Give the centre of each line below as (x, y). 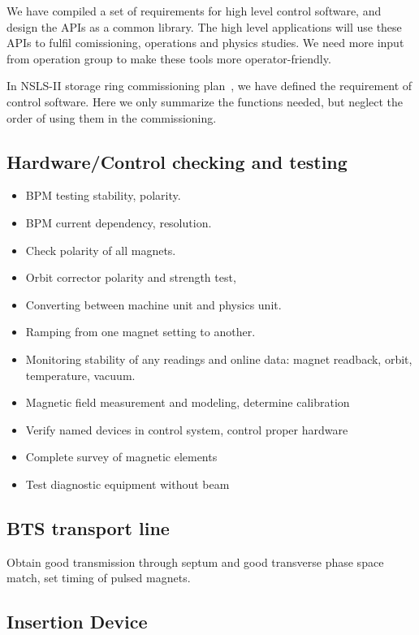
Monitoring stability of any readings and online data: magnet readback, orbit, (219, 359)
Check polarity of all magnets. (101, 250)
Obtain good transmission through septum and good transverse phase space (195, 562)
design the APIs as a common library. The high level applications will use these (204, 26)
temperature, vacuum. (80, 375)
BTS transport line (88, 527)
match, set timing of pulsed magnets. (99, 578)
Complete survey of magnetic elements (121, 457)
